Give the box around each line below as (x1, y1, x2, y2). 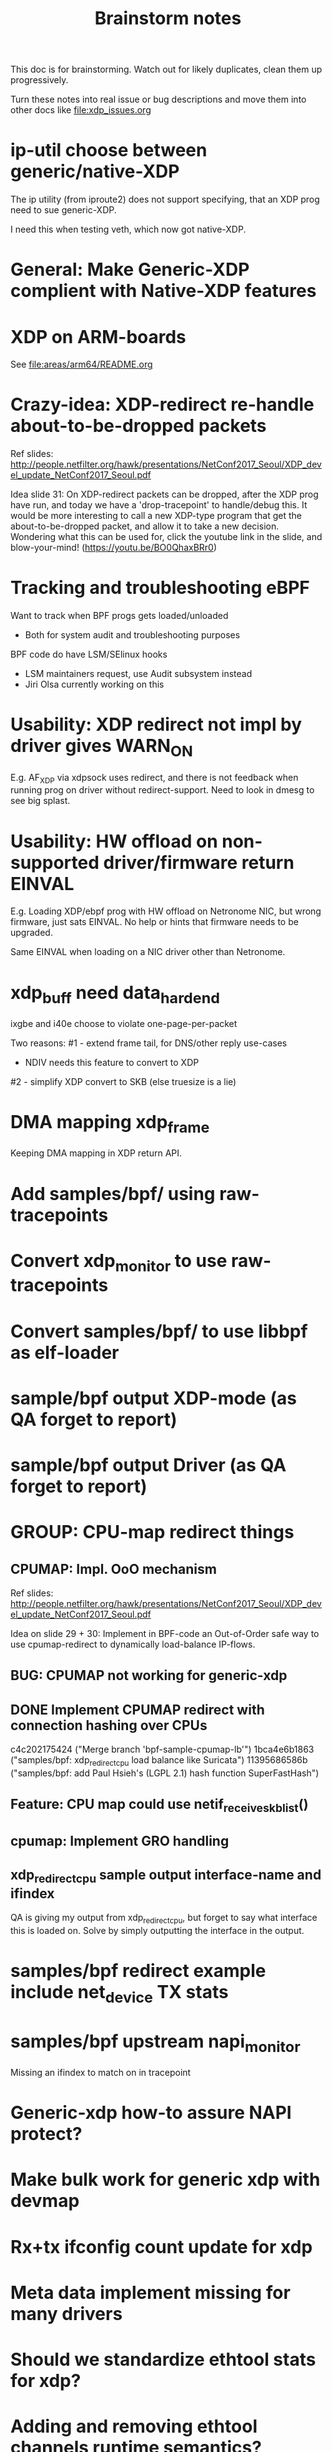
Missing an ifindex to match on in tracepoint (10, 2067, 192, 2079)
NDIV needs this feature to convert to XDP (24, 1056, 200, 1068)
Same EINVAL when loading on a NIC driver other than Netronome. (10, 946, 286, 958)
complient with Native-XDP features (10, 280, 317, 302)
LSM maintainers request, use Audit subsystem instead (24, 668, 253, 680)
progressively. (10, 74, 69, 86)
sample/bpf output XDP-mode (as (10, 1387, 297, 1409)
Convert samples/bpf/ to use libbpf (10, 1320, 308, 1342)
